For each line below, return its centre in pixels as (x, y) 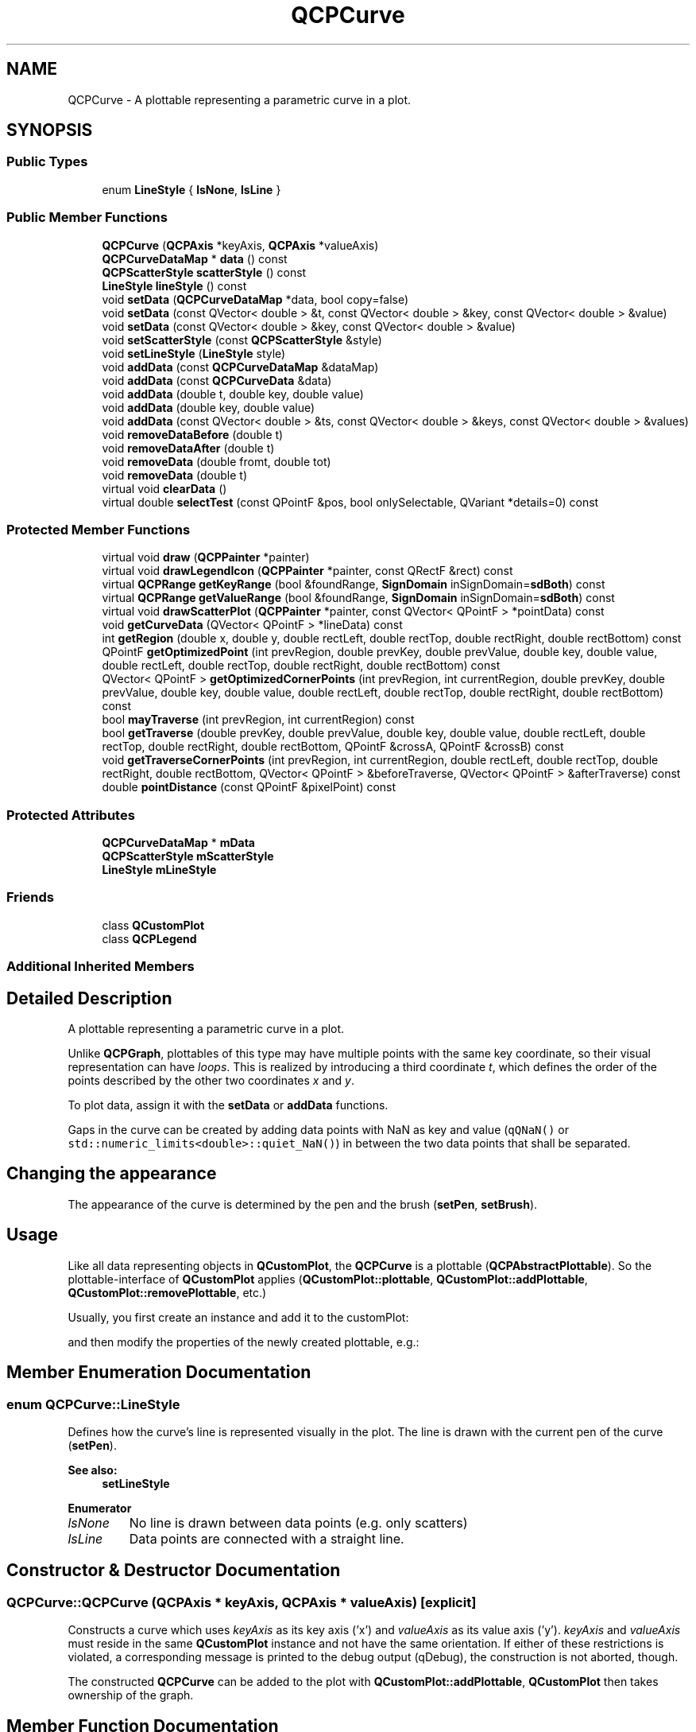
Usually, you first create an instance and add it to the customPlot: (238, 1317)
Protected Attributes (71, 815)
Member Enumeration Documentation (159, 1373)
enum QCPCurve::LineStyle (93, 1404)
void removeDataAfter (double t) (188, 448)
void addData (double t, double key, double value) (233, 394)
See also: (93, 1470)
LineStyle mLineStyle (159, 870)
